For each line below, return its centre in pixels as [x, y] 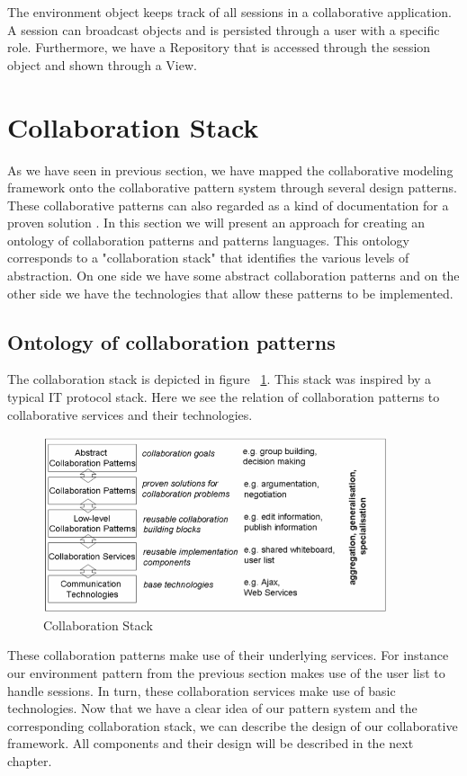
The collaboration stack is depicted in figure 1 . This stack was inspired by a [220, 379]
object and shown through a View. [102, 64]
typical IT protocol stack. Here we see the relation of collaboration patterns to [224, 397]
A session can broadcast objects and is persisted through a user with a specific [224, 29]
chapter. [30, 760]
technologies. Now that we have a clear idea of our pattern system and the [212, 708]
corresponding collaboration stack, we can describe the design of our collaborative [233, 725]
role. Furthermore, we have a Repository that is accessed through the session [219, 47]
